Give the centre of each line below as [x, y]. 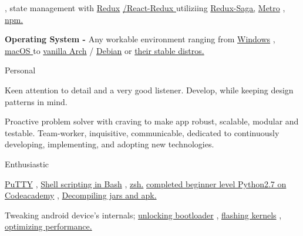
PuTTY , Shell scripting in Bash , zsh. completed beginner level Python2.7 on [146, 183]
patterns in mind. [36, 101]
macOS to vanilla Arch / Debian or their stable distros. [105, 50]
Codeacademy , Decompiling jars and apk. [81, 195]
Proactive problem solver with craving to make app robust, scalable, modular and [152, 121]
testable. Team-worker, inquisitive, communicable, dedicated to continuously [142, 132]
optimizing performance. [48, 226]
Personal [20, 70]
